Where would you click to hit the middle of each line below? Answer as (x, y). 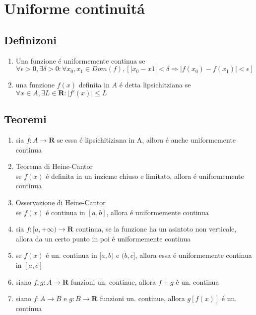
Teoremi (25, 119)
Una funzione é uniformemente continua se (80, 60)
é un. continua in (71, 255)
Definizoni (31, 39)
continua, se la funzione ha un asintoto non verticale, (156, 229)
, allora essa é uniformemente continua (193, 255)
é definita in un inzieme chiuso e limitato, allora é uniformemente (145, 176)
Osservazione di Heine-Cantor (61, 202)
